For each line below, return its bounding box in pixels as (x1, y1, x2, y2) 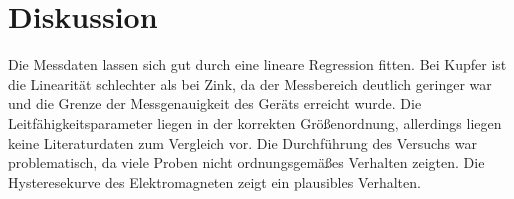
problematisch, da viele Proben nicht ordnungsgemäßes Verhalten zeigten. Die (8, 152, 485, 173)
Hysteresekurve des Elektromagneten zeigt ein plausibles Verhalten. (8, 171, 421, 192)
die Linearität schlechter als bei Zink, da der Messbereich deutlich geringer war (8, 73, 492, 94)
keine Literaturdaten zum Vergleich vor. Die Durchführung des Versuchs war (8, 132, 477, 153)
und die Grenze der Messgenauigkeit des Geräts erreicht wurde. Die (8, 93, 422, 114)
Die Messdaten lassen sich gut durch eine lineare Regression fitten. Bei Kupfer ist (8, 54, 507, 75)
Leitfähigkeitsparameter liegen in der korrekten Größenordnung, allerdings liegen (8, 112, 502, 133)
